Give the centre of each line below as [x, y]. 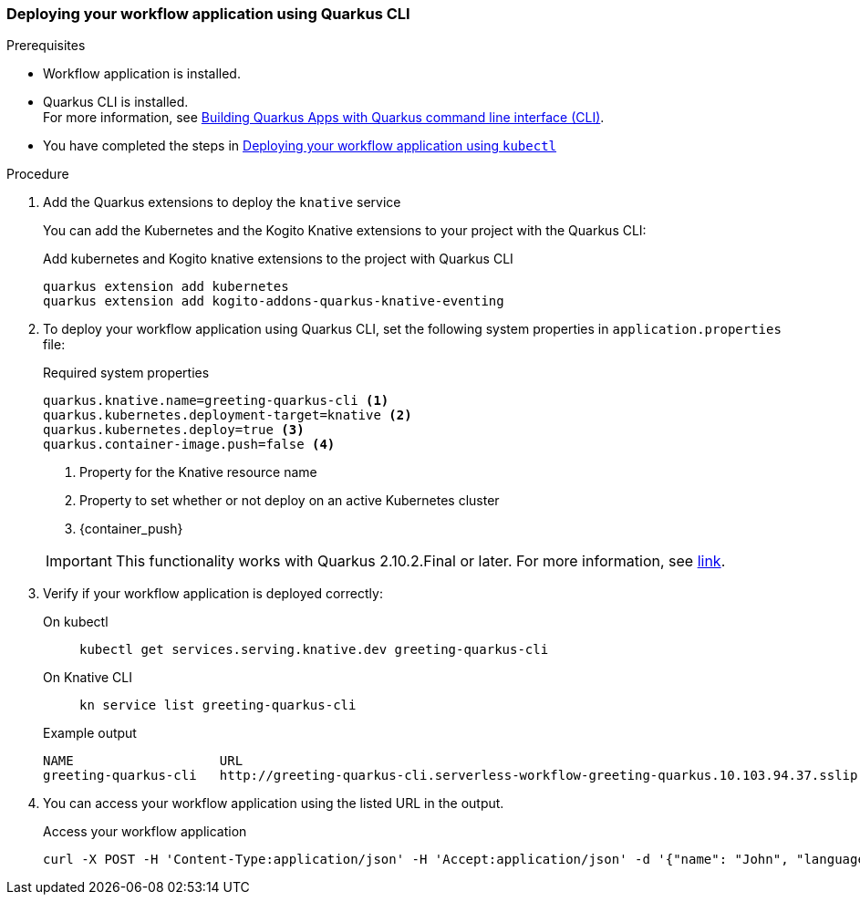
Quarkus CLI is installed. [116, 102]
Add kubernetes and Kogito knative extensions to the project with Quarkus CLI [278, 259]
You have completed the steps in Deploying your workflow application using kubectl [300, 146]
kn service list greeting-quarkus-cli [218, 705]
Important [79, 561]
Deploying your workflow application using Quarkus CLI [208, 14]
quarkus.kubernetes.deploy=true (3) [174, 430]
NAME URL [143, 761]
